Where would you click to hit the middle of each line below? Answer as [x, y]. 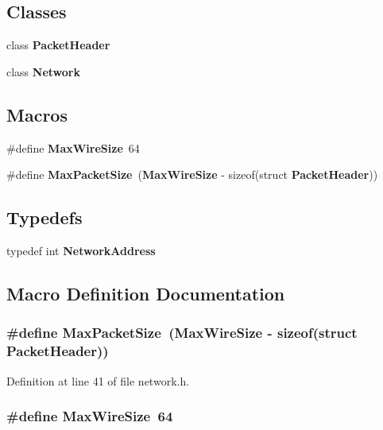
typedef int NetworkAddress [81, 250]
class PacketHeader [58, 45]
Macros [37, 114]
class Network [43, 71]
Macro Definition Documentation [146, 293]
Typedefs [44, 217]
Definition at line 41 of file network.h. [98, 380]
